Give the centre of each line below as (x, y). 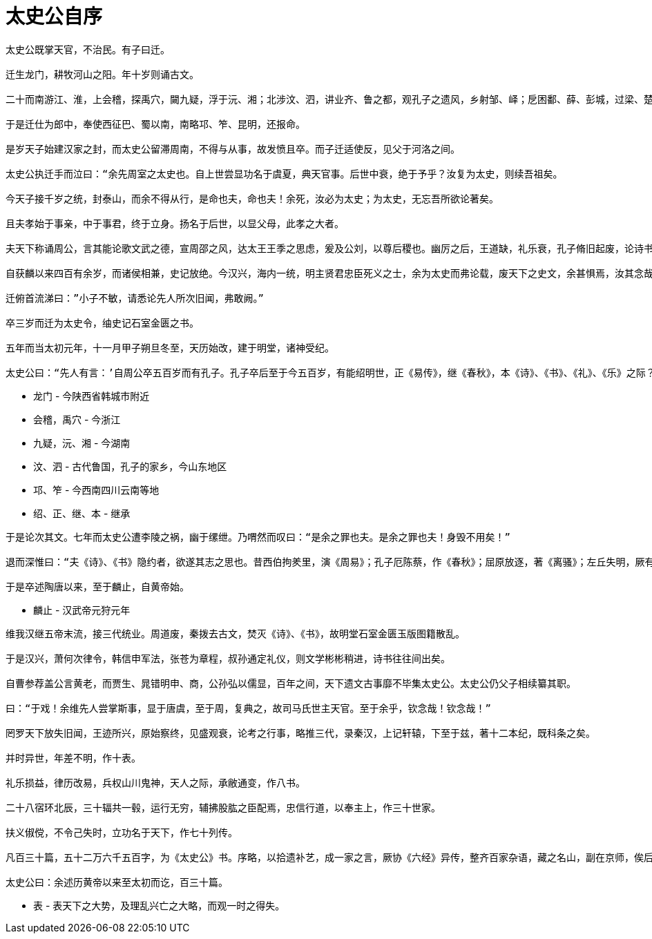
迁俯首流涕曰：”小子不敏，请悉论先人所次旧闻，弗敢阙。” (135, 298)
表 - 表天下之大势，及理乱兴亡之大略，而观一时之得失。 (159, 905)
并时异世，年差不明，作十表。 (73, 758)
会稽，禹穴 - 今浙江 (77, 419)
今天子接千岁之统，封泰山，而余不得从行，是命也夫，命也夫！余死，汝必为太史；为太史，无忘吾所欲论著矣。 (252, 199)
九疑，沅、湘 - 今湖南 (82, 443)
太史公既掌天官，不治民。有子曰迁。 (88, 49)
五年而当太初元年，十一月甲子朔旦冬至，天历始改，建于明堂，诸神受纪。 (170, 348)
